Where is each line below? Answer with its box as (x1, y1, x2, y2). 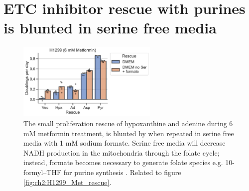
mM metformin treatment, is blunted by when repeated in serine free (23, 128, 234, 138)
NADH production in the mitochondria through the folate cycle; (23, 147, 220, 158)
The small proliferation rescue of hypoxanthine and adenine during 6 (23, 118, 233, 129)
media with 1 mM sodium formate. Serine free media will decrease (23, 138, 226, 148)
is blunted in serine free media (3, 17, 217, 38)
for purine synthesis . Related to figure (63, 167, 181, 177)
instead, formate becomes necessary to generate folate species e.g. (23, 157, 223, 168)
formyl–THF (23, 167, 62, 177)
